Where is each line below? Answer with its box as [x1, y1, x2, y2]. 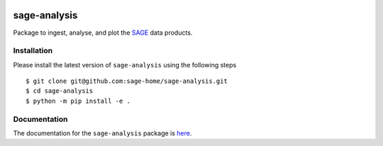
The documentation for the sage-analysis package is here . [13, 128, 192, 137]
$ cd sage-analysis [26, 87, 94, 95]
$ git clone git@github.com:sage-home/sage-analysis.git [26, 77, 228, 85]
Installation [13, 46, 53, 56]
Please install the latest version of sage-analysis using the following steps [13, 60, 237, 69]
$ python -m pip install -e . [26, 96, 131, 105]
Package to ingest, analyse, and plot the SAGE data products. [13, 28, 193, 37]
